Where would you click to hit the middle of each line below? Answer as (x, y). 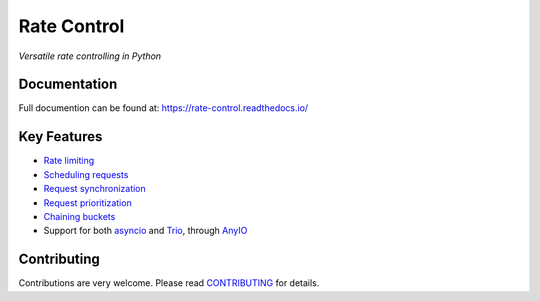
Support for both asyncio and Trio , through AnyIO (145, 231)
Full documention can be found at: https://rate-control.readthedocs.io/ (163, 108)
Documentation (68, 84)
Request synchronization (95, 189)
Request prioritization (87, 202)
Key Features (60, 136)
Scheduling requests (86, 174)
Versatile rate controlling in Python (90, 56)
